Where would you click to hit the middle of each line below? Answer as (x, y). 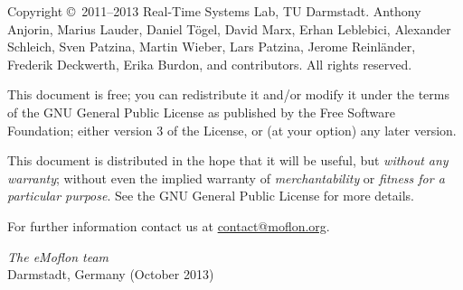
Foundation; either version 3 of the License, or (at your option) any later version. (232, 130)
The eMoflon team (58, 256)
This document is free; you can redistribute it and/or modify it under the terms (229, 94)
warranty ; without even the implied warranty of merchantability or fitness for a (226, 178)
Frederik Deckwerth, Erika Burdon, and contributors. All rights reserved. (210, 64)
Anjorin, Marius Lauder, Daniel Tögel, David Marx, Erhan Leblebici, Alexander (229, 28)
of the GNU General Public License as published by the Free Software (201, 112)
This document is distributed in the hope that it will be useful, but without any (228, 160)
